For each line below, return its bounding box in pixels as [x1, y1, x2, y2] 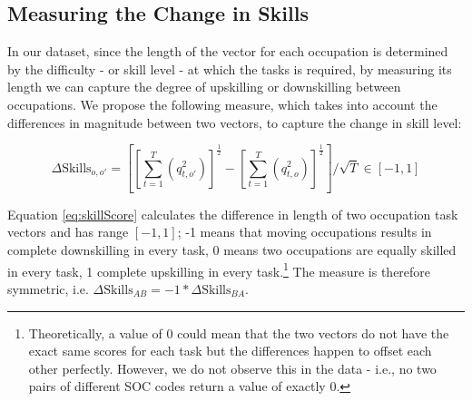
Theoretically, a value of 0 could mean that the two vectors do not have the [28, 323, 449, 342]
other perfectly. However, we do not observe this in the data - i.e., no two [28, 358, 437, 377]
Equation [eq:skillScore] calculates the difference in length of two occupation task [7, 204, 458, 223]
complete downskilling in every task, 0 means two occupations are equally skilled [7, 240, 457, 259]
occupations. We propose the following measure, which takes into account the [7, 94, 438, 113]
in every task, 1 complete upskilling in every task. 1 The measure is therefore [7, 259, 431, 280]
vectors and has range [7, 222, 129, 241]
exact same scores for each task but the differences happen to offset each [28, 341, 432, 360]
